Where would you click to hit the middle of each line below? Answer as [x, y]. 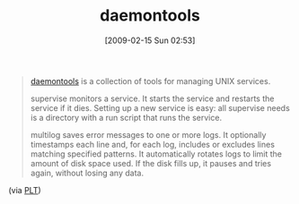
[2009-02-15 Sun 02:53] [150, 40]
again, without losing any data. [87, 173]
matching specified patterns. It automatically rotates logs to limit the [156, 154]
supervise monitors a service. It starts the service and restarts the [152, 98]
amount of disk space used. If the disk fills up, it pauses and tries [150, 163]
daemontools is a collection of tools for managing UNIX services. [150, 81]
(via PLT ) [25, 190]
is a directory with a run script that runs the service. [126, 117]
